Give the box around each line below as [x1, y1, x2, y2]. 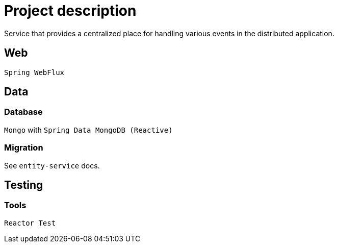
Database [4, 107, 43, 117]
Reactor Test [4, 218, 56, 227]
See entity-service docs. [4, 161, 100, 170]
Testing [4, 178, 43, 191]
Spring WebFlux [4, 68, 65, 77]
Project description [4, 2, 137, 19]
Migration [4, 142, 43, 153]
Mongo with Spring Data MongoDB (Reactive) [4, 125, 173, 134]
